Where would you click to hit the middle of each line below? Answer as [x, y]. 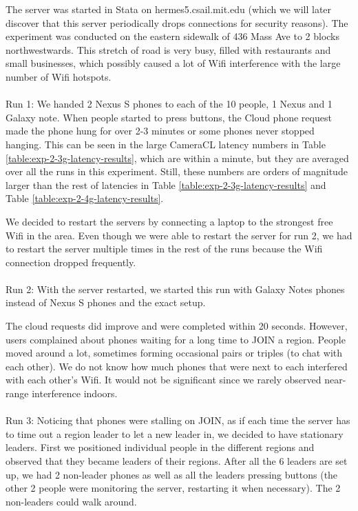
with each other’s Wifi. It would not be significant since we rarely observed [164, 380]
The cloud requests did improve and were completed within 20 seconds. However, [177, 326]
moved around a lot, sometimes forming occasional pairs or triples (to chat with [174, 353]
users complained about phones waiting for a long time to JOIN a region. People [176, 339]
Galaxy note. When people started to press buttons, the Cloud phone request [169, 117]
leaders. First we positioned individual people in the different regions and [160, 447]
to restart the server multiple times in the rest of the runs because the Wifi [164, 249]
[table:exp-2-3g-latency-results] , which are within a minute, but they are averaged [177, 158]
